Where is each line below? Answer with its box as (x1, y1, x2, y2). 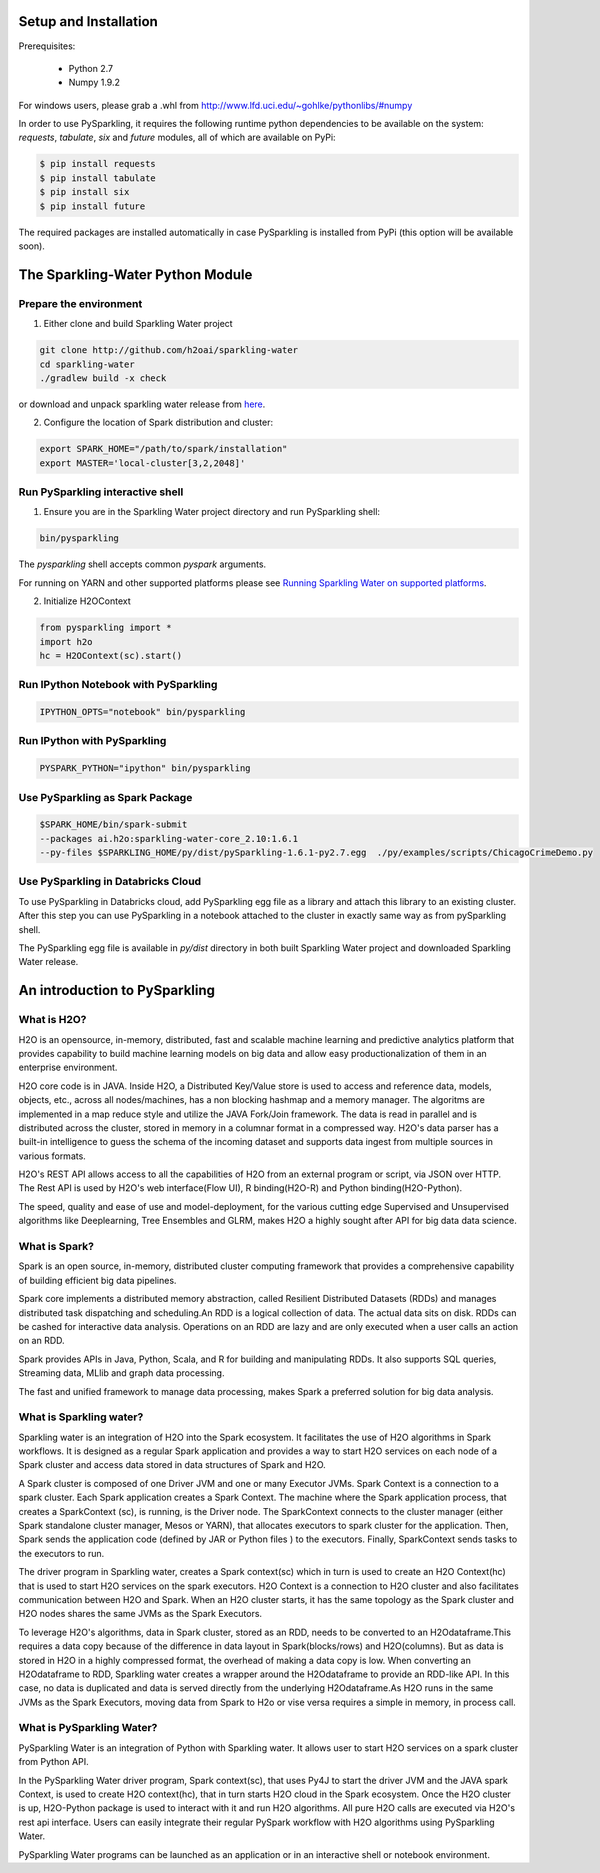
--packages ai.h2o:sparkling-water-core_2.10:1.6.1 (39, 833, 299, 844)
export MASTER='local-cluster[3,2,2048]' (39, 457, 246, 469)
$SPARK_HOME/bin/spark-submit (39, 819, 188, 830)
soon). (18, 240, 45, 252)
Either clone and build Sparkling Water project (43, 318, 234, 330)
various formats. (18, 1150, 87, 1162)
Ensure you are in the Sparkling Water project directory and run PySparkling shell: (43, 506, 380, 518)
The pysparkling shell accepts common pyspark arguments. (18, 558, 267, 570)
